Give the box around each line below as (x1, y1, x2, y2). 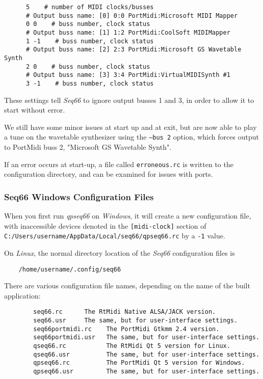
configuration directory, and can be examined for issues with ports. (4, 169, 213, 179)
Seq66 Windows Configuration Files (4, 190, 154, 203)
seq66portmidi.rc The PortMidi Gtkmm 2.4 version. (33, 325, 220, 333)
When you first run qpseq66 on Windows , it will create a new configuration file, (4, 210, 251, 221)
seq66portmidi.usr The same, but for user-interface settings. (33, 334, 260, 341)
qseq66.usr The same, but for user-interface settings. (33, 350, 260, 358)
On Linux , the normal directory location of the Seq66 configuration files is (4, 247, 235, 258)
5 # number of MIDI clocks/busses (25, 4, 154, 11)
